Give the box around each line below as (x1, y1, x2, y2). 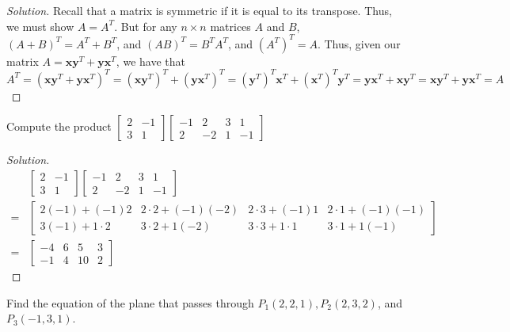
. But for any (114, 17, 177, 34)
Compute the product (6, 118, 112, 135)
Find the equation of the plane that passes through (6, 294, 254, 311)
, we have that (116, 52, 185, 69)
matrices (210, 17, 251, 34)
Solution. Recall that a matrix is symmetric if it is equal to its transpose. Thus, (6, 2, 392, 18)
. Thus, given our (317, 35, 401, 52)
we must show (6, 17, 74, 34)
